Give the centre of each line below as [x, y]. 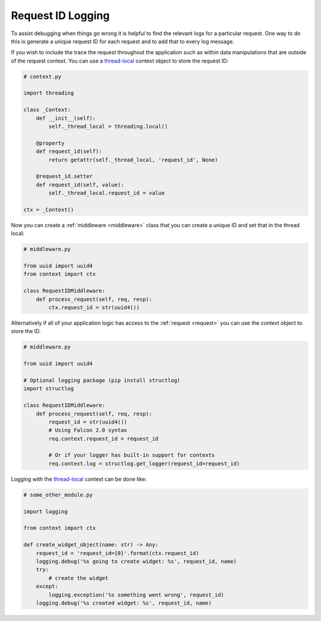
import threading [49, 93]
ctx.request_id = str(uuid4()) [94, 308]
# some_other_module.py [58, 495]
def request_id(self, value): [80, 185]
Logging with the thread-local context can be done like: [79, 479]
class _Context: [47, 110]
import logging [45, 511]
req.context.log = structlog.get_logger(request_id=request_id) [144, 463]
